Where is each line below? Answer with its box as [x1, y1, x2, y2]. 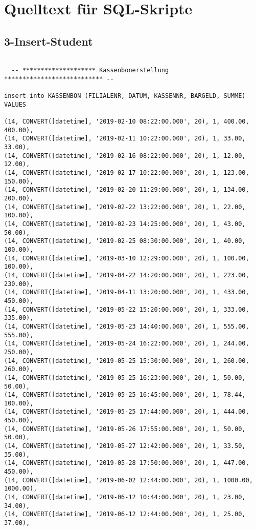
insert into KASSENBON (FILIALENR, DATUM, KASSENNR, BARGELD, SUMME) [4, 92, 246, 100]
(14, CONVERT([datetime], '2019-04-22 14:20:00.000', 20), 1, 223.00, [4, 271, 249, 279]
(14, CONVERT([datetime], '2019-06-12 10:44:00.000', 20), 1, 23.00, [4, 494, 246, 501]
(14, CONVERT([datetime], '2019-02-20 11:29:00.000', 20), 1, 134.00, [4, 186, 249, 194]
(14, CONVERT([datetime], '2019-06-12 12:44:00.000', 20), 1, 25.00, [4, 511, 246, 518]
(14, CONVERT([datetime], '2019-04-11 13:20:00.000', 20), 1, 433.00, [4, 289, 249, 296]
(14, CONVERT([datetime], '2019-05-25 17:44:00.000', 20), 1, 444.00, [4, 408, 249, 416]
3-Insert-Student [4, 33, 93, 49]
